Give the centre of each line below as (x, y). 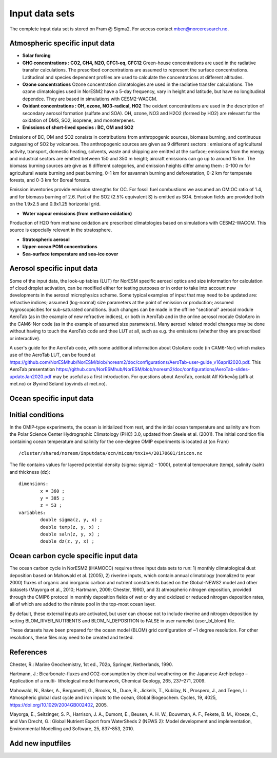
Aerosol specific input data (54, 269)
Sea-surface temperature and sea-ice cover (70, 254)
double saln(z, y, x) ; (70, 534)
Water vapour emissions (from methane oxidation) (77, 213)
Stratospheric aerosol (46, 239)
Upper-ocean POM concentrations (60, 247)
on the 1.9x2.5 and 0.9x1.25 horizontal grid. (55, 204)
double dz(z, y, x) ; (67, 541)
